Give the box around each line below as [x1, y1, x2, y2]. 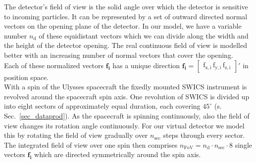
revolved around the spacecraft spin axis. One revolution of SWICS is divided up [4, 91, 250, 101]
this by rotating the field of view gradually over [4, 130, 148, 140]
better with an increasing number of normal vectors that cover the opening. [4, 49, 233, 60]
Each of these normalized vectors [4, 60, 104, 70]
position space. [4, 72, 49, 82]
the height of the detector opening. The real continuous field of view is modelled [4, 40, 248, 50]
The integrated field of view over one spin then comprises [4, 139, 178, 150]
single [235, 139, 253, 150]
